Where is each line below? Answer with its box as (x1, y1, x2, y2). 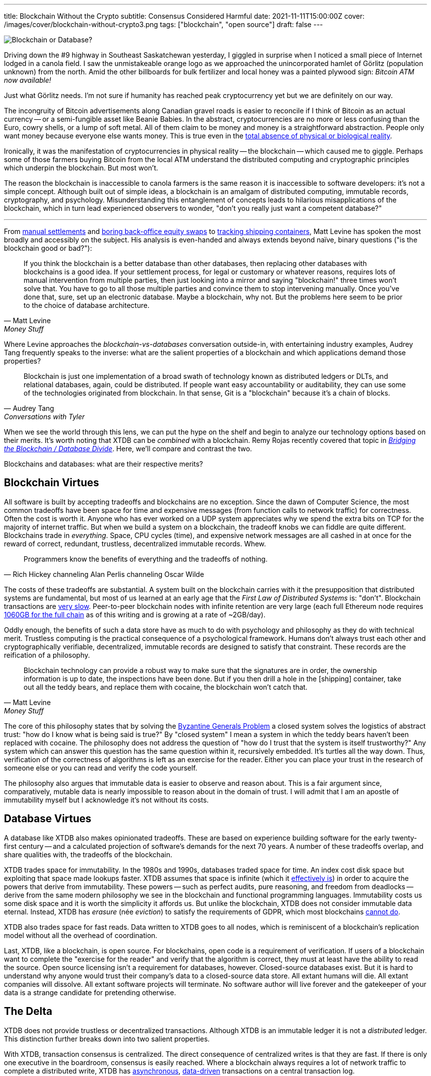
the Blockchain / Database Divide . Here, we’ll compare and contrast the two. (4, 444, 252, 453)
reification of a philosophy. (4, 650, 90, 659)
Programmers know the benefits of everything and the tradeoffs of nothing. (24, 554, 268, 563)
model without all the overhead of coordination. (4, 931, 157, 940)
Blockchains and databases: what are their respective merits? (4, 460, 203, 468)
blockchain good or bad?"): (4, 244, 92, 252)
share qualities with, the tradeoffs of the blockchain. (4, 850, 172, 859)
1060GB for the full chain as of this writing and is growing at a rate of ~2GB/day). (4, 610, 266, 619)
